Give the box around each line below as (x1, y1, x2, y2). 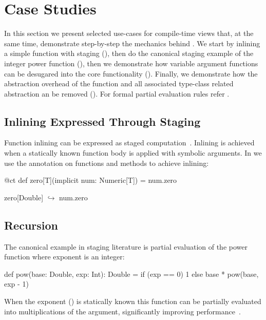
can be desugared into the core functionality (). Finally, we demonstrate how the (4, 68, 258, 79)
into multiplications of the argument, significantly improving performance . (4, 306, 241, 316)
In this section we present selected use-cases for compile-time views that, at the (4, 28, 254, 39)
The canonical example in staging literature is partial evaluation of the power (4, 241, 248, 252)
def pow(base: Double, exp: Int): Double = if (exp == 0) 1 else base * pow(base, (4, 268, 259, 279)
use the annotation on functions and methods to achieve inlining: (4, 157, 209, 168)
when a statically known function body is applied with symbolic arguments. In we (4, 147, 262, 158)
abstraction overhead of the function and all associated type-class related (4, 78, 234, 89)
